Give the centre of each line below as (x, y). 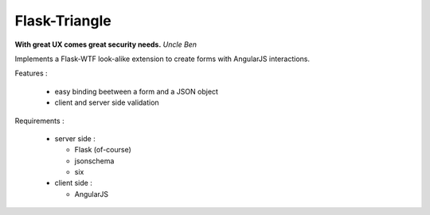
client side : (74, 183)
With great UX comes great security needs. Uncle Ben (106, 44)
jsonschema (94, 161)
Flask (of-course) (103, 150)
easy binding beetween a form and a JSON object (137, 91)
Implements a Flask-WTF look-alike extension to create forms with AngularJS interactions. (162, 59)
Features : (31, 73)
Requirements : (39, 121)
